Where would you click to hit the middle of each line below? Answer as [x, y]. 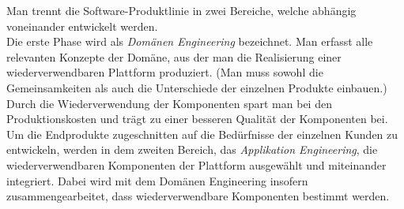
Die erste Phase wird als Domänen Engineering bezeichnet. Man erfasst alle [190, 41]
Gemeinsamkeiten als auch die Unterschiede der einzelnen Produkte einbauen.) [197, 87]
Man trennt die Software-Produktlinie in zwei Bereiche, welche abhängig [181, 10]
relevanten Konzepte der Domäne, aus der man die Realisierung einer [174, 56]
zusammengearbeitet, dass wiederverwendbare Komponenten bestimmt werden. [198, 196]
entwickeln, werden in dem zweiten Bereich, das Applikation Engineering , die [192, 149]
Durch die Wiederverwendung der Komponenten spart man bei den [169, 103]
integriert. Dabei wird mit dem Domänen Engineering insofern [157, 180]
